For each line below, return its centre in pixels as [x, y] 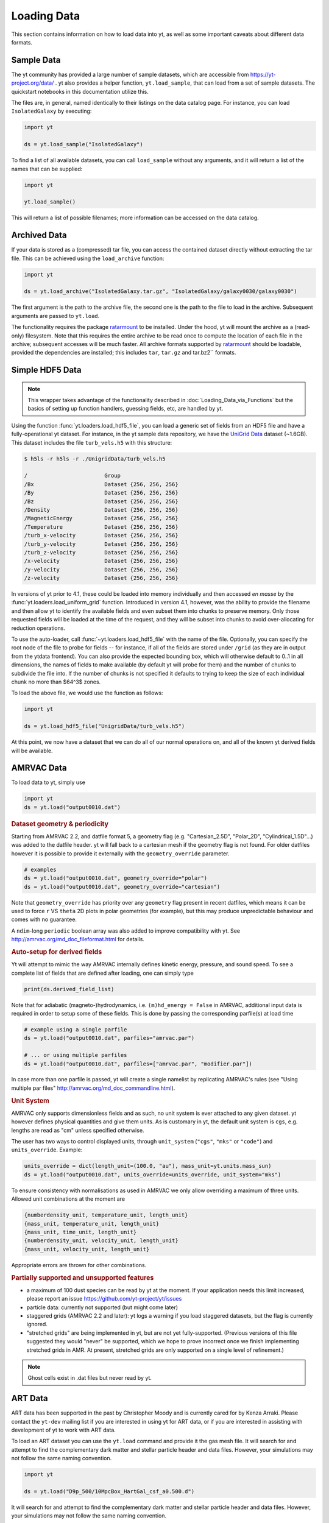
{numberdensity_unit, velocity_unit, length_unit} [101, 1241]
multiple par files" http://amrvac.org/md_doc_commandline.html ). [93, 1088]
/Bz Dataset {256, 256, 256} [101, 501]
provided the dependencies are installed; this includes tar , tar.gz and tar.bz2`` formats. [124, 353]
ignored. [37, 1324]
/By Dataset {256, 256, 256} [101, 493]
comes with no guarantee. [44, 919]
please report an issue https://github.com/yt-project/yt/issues [104, 1299]
